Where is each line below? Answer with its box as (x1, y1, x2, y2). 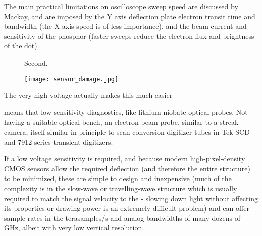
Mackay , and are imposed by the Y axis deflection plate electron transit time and (4, 11, 255, 21)
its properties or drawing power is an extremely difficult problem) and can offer (4, 203, 249, 213)
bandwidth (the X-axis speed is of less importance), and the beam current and (4, 21, 247, 31)
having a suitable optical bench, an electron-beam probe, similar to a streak (4, 116, 239, 127)
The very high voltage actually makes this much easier (4, 90, 173, 100)
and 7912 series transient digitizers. (4, 136, 113, 147)
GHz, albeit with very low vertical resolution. (4, 222, 144, 233)
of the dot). (4, 40, 39, 51)
